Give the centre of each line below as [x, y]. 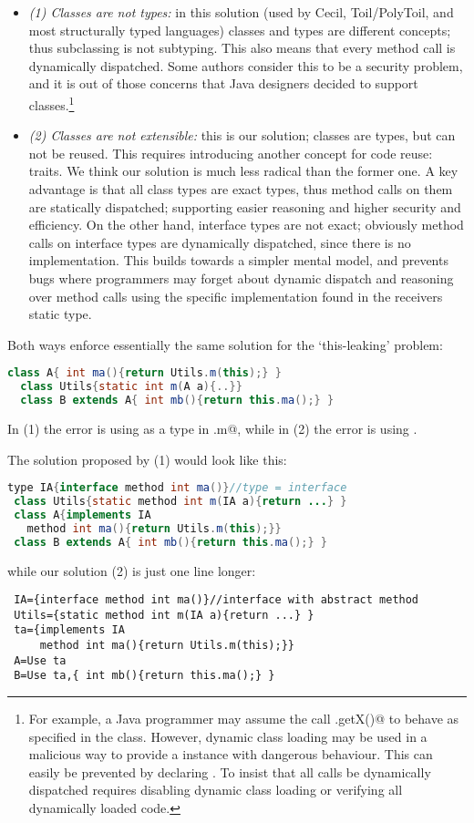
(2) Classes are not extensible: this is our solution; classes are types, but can [242, 135]
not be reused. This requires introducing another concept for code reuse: [231, 153]
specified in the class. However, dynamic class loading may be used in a [228, 736]
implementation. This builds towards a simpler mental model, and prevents [238, 260]
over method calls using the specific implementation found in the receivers [236, 296]
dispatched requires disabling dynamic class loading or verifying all [216, 790]
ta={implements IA [69, 630]
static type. [60, 314]
